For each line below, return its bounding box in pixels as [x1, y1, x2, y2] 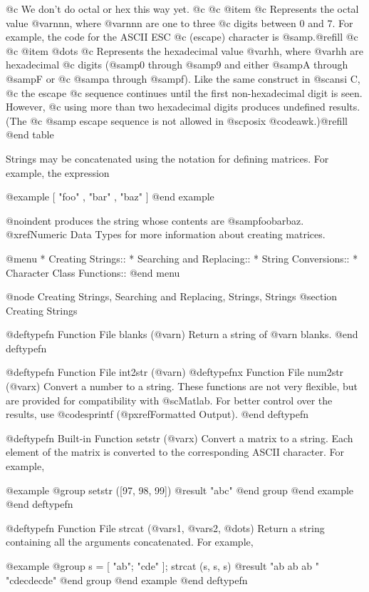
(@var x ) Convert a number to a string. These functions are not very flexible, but [6, 379, 358, 394]
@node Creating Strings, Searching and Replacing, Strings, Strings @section [6, 289, 338, 304]
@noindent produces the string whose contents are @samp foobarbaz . [6, 213, 304, 228]
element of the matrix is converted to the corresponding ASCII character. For [6, 444, 345, 459]
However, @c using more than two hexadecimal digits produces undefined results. [6, 99, 360, 114]
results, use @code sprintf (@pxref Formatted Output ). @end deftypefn [6, 407, 309, 422]
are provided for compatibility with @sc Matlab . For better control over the [6, 392, 333, 407]
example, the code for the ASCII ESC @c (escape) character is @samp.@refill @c [6, 29, 358, 44]
